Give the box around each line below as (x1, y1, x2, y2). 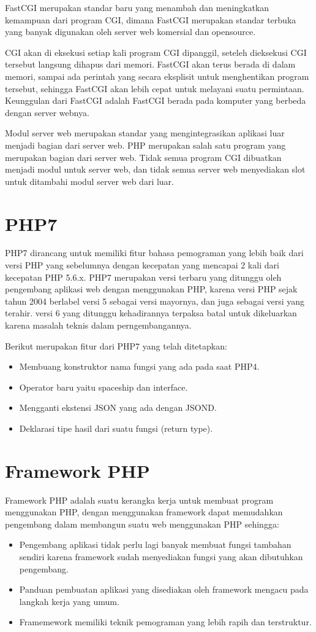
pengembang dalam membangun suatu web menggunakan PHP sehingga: (5, 517, 279, 530)
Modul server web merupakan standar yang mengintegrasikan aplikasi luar (5, 127, 285, 139)
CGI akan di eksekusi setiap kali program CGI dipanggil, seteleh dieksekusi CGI (5, 45, 307, 58)
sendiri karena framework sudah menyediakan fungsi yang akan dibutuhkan (19, 550, 303, 563)
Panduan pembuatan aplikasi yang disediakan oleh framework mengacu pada (19, 583, 309, 596)
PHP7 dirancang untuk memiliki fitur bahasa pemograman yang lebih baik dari (5, 246, 304, 259)
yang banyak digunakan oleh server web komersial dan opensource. (5, 25, 256, 38)
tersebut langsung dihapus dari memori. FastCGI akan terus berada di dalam (5, 58, 296, 71)
